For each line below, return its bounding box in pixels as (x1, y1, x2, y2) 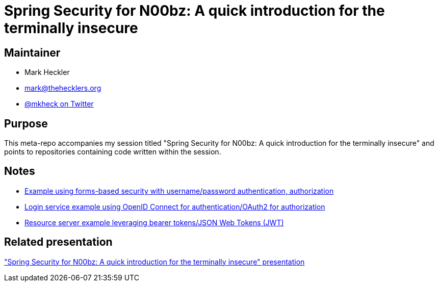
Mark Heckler (24, 68, 70, 77)
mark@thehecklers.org (24, 84, 101, 93)
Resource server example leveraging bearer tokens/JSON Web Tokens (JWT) (24, 218, 284, 227)
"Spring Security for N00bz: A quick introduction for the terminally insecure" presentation (4, 257, 305, 266)
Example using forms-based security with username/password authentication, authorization (24, 186, 334, 195)
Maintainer (4, 46, 61, 59)
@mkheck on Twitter (24, 99, 94, 109)
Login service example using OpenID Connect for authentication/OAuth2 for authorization (24, 202, 325, 211)
